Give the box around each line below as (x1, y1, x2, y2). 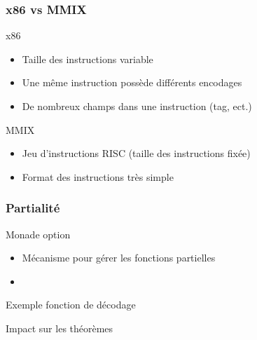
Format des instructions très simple (22, 169, 174, 184)
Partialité (6, 199, 60, 217)
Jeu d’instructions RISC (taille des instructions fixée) (22, 146, 251, 161)
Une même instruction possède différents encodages (22, 75, 242, 90)
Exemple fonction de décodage (6, 297, 136, 312)
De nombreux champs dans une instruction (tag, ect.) (22, 99, 252, 113)
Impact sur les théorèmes (6, 320, 113, 335)
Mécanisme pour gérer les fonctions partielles (22, 250, 216, 265)
